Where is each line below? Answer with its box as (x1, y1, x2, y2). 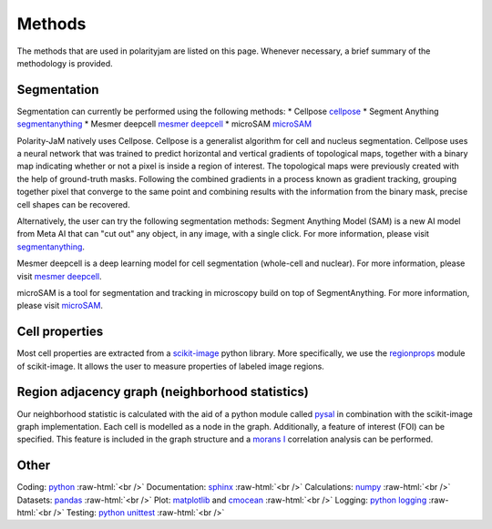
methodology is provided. (16, 57, 113, 68)
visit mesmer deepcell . (16, 270, 102, 281)
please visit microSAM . (16, 300, 104, 311)
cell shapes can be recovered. (16, 198, 131, 209)
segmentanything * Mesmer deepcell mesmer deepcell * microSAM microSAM (16, 118, 313, 129)
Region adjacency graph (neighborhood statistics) (16, 384, 310, 400)
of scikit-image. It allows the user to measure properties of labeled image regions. (16, 361, 325, 371)
